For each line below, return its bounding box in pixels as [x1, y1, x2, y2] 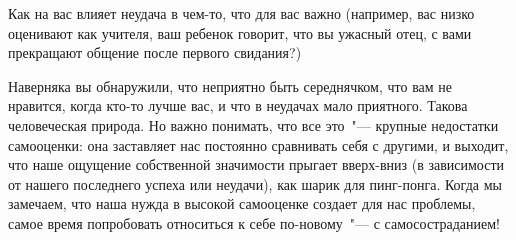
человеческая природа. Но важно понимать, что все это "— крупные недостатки [8, 114, 499, 135]
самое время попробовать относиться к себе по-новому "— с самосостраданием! [8, 212, 500, 233]
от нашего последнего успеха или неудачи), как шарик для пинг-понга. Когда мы [8, 173, 502, 194]
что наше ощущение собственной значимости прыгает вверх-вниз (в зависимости [8, 154, 505, 175]
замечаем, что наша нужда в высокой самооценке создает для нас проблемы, [8, 193, 476, 214]
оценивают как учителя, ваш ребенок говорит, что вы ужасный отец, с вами [8, 22, 472, 43]
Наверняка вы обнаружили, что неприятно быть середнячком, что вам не [8, 75, 452, 96]
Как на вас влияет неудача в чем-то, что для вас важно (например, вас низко [8, 3, 475, 23]
